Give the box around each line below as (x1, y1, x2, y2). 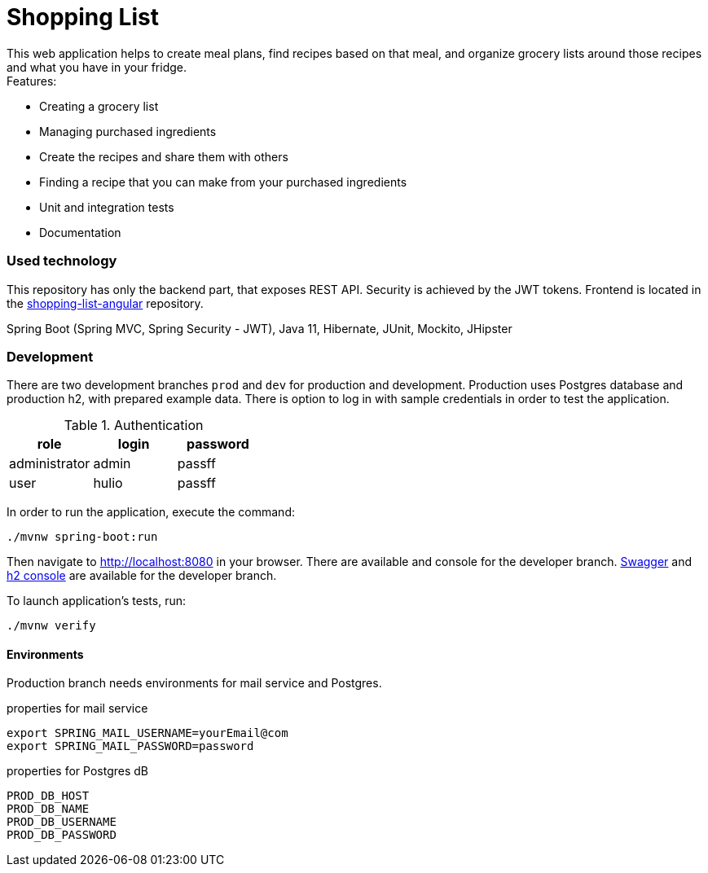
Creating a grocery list (39, 99, 159, 113)
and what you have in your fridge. (7, 59, 187, 74)
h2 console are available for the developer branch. (7, 568, 277, 583)
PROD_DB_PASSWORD (7, 828, 117, 842)
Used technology (7, 252, 117, 270)
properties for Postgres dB (7, 764, 149, 779)
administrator (9, 455, 90, 472)
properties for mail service (7, 701, 148, 716)
